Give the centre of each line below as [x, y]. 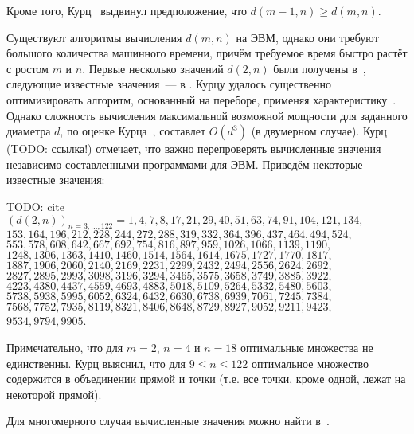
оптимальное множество [310, 363]
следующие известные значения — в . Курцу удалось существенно [169, 84]
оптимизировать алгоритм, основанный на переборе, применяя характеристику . [201, 99]
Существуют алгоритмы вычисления [94, 37]
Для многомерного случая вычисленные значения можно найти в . [168, 421]
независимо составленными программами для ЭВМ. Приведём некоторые [185, 164]
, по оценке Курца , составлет [133, 131]
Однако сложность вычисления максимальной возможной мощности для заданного [207, 115]
